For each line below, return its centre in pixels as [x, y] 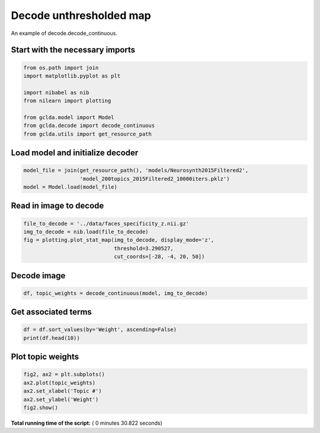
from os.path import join [61, 68]
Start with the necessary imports [73, 50]
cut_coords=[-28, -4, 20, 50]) [159, 257]
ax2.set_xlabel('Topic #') [63, 391]
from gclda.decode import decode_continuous [89, 126]
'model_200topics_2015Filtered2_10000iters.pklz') [155, 179]
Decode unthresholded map [81, 15]
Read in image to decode [57, 206]
